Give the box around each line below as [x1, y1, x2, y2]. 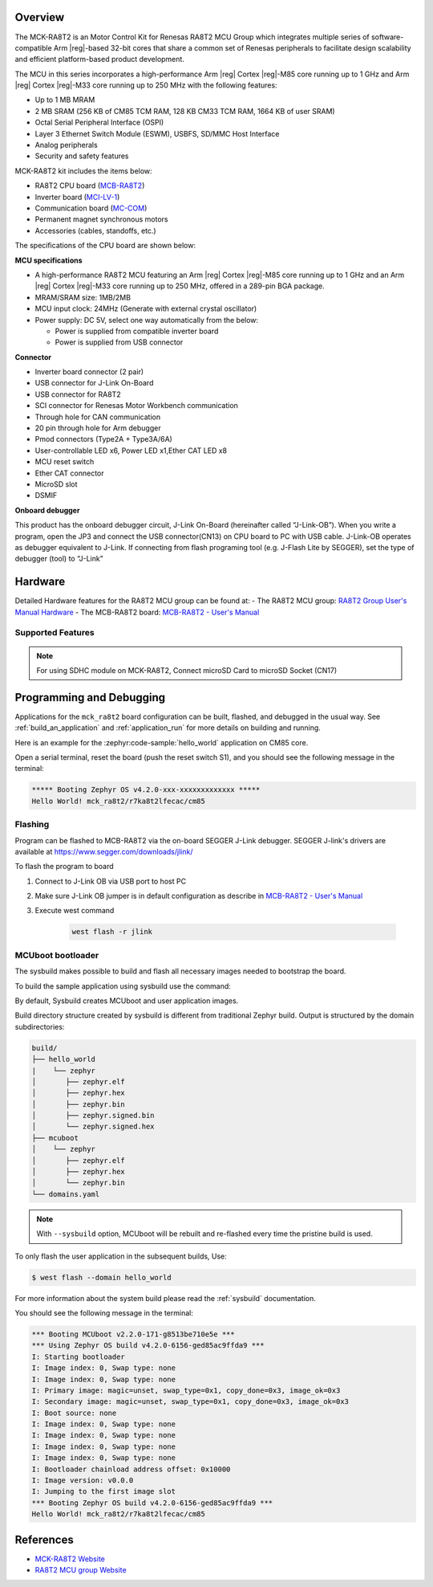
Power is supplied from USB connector [55, 337, 184, 347]
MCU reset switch [34, 457, 95, 467]
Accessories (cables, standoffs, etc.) [34, 226, 156, 235]
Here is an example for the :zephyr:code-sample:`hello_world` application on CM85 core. [14, 737, 309, 747]
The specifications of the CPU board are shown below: [14, 241, 196, 251]
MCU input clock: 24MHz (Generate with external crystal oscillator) [34, 304, 257, 313]
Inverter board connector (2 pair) [34, 367, 144, 377]
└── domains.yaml [31, 1189, 100, 1198]
